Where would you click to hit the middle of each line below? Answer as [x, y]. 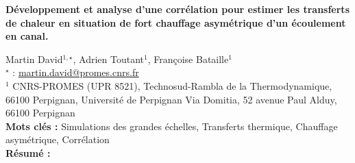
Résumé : [28, 152]
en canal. [27, 36]
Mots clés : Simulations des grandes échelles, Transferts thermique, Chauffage [172, 126]
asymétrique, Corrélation [58, 139]
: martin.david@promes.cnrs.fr [76, 72]
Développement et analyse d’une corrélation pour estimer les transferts [177, 9]
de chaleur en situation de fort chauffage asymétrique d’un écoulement [176, 22]
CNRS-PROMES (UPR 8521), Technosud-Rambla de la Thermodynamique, [172, 85]
